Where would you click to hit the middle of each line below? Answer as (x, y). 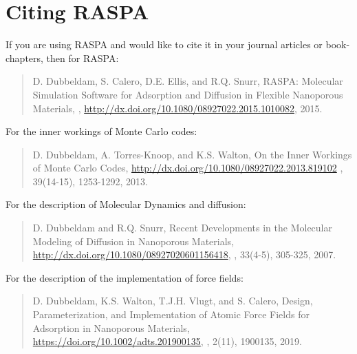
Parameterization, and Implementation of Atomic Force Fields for (171, 314)
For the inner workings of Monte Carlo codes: (101, 131)
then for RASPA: (83, 58)
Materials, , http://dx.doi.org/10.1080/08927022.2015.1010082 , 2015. (177, 108)
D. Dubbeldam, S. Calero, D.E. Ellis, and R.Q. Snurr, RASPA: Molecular (188, 81)
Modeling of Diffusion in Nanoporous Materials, (133, 241)
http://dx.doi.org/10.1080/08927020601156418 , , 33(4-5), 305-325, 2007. (184, 254)
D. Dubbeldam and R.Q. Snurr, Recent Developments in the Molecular (182, 228)
